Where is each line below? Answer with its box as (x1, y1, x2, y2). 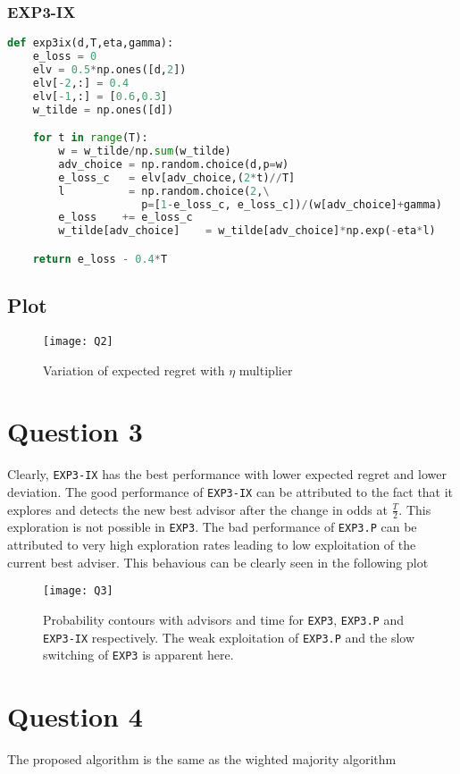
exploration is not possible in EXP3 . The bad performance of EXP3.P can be (7, 517, 417, 536)
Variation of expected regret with (43, 360, 225, 379)
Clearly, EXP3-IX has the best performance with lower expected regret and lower (7, 465, 447, 484)
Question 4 (7, 698, 143, 735)
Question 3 (7, 413, 143, 450)
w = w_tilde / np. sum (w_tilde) (58, 145, 231, 157)
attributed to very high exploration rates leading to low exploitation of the (7, 535, 416, 554)
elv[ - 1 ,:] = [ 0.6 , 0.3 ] (32, 89, 168, 103)
